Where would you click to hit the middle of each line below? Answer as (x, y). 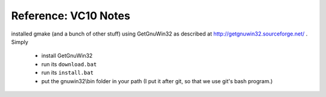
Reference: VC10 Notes (71, 16)
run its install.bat (67, 73)
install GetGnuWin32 (67, 56)
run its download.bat (69, 64)
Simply (20, 42)
